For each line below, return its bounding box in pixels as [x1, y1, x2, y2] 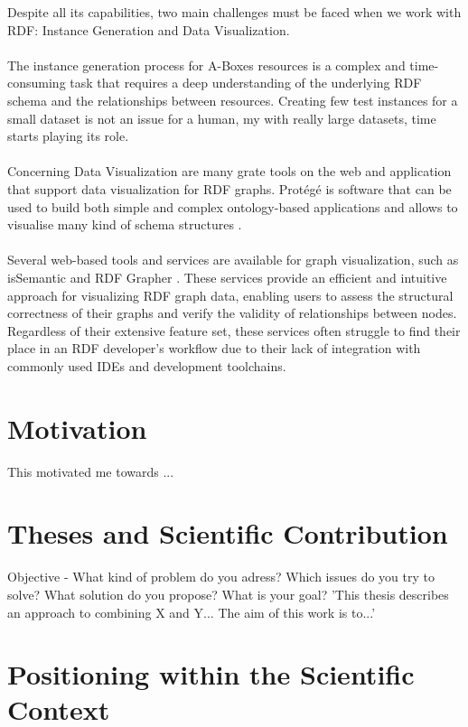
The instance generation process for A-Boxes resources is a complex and [7, 55, 406, 74]
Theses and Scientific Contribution [7, 515, 448, 552]
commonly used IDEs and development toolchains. [7, 356, 286, 375]
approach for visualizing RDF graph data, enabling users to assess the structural [7, 285, 454, 304]
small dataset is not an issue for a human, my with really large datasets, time [7, 108, 436, 127]
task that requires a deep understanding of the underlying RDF [70, 73, 422, 92]
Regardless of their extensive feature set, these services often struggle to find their [7, 321, 461, 340]
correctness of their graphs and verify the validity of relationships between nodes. [7, 303, 457, 322]
